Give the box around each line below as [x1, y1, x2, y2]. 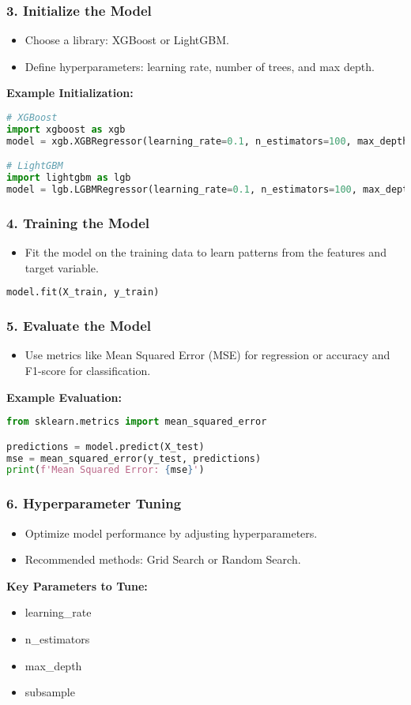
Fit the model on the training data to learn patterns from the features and [25, 244, 386, 261]
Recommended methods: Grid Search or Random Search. [25, 551, 301, 568]
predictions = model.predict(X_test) [6, 441, 205, 452]
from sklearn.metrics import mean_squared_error [6, 416, 267, 428]
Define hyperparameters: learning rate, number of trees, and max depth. [25, 58, 375, 74]
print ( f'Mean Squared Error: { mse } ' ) [6, 464, 205, 476]
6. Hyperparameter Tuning [6, 493, 182, 513]
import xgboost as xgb [6, 123, 126, 135]
